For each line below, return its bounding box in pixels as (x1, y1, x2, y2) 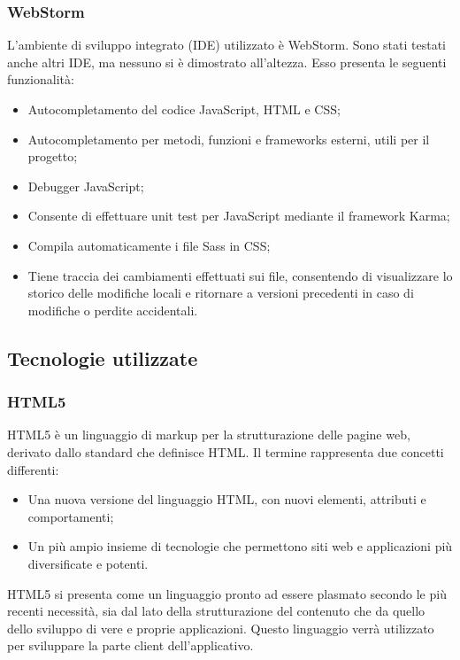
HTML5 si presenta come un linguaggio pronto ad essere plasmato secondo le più (7, 584, 447, 602)
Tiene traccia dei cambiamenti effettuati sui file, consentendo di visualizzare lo (27, 266, 453, 284)
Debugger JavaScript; (27, 176, 144, 195)
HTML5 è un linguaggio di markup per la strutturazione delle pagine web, (7, 425, 410, 444)
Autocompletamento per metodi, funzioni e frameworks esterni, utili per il (27, 129, 430, 148)
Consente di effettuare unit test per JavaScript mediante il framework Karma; (27, 206, 450, 225)
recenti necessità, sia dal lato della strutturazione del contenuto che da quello (7, 602, 425, 620)
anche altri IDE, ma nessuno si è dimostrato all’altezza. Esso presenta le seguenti (7, 52, 447, 71)
